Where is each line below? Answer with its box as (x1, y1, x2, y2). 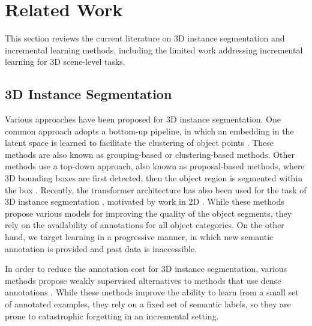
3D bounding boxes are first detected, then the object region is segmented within (5, 172, 303, 184)
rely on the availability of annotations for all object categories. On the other (5, 219, 284, 231)
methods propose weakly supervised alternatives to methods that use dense (5, 274, 281, 286)
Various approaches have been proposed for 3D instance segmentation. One (5, 113, 281, 125)
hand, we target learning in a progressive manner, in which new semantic (5, 231, 274, 243)
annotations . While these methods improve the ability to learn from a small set (5, 286, 299, 298)
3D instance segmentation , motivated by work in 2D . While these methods (5, 195, 284, 208)
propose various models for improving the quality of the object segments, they (5, 207, 292, 219)
